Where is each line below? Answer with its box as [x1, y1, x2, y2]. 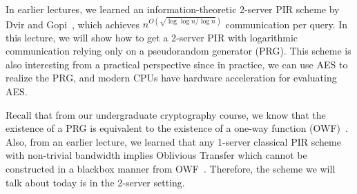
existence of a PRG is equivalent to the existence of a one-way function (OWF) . [6, 121, 348, 135]
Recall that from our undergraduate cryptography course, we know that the [6, 107, 326, 122]
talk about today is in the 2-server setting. [6, 175, 185, 189]
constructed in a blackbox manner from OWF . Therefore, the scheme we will [6, 162, 336, 176]
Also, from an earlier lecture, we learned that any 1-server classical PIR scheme [6, 134, 341, 148]
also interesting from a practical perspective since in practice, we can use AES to [6, 57, 348, 71]
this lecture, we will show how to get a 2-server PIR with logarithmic [6, 30, 298, 44]
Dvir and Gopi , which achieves [6, 17, 140, 31]
